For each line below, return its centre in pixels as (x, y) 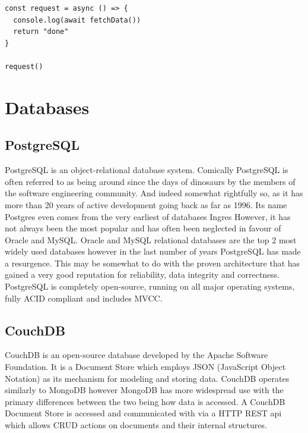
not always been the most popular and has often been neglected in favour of (143, 228)
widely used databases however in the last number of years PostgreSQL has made (153, 251)
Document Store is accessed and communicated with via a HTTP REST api (143, 413)
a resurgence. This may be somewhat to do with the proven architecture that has (153, 263)
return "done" (41, 32)
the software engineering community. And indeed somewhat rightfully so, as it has (154, 193)
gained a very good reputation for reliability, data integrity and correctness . (142, 274)
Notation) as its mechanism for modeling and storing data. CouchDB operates (147, 378)
